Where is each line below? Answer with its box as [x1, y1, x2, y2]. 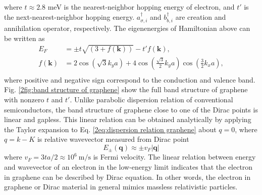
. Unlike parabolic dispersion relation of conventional [70, 94, 233, 105]
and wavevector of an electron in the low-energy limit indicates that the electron [4, 162, 253, 172]
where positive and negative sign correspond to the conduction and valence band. [4, 74, 255, 85]
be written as [4, 32, 45, 43]
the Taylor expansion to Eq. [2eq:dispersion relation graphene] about [4, 124, 217, 134]
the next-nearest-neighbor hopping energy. [4, 11, 135, 22]
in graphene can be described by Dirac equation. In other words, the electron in [4, 171, 251, 182]
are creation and [175, 11, 226, 22]
